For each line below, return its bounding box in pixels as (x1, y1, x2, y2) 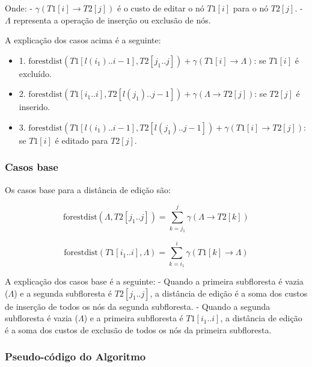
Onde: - (5, 2, 32, 14)
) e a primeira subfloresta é (84, 312, 183, 324)
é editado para (55, 134, 108, 146)
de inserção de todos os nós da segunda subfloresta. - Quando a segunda (5, 300, 271, 312)
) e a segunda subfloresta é (14, 286, 112, 299)
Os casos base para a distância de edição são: (5, 183, 171, 196)
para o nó (233, 2, 269, 14)
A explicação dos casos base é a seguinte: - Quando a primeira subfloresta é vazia (5, 274, 304, 287)
